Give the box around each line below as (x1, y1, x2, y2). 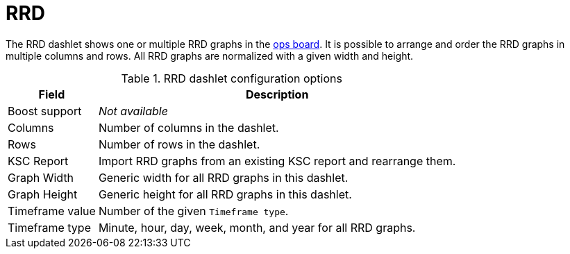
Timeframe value (8, 203, 96, 218)
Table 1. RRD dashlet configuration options (121, 71, 342, 85)
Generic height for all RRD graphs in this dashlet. (98, 187, 352, 201)
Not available (98, 103, 168, 118)
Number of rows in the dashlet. (98, 137, 260, 151)
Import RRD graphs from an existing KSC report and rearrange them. (98, 153, 456, 168)
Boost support (8, 103, 82, 118)
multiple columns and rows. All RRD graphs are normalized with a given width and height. (6, 49, 414, 62)
